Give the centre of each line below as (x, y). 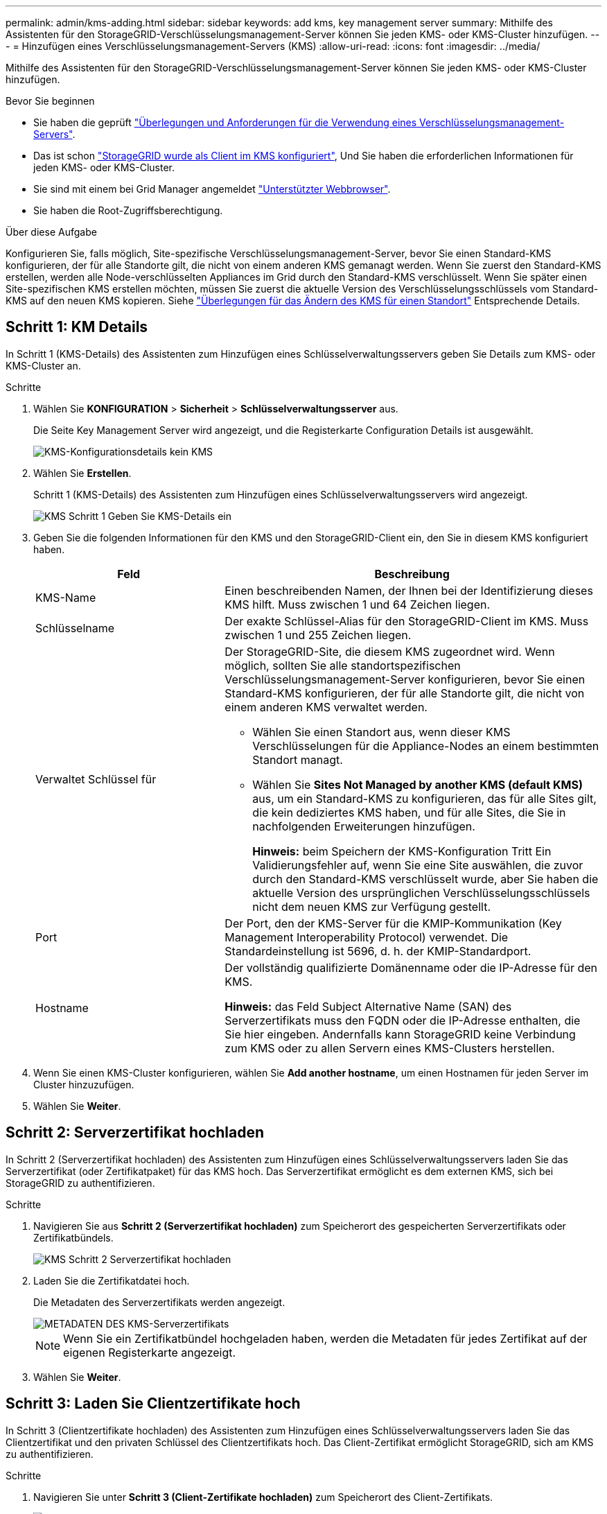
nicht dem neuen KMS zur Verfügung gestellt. (372, 906)
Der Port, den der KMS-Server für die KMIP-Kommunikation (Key (393, 923)
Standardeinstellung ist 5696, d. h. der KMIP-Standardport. (378, 951)
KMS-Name (66, 597)
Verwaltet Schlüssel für (96, 779)
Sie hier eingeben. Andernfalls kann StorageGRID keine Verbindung (400, 1034)
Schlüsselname (75, 628)
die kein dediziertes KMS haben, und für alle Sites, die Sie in (409, 812)
